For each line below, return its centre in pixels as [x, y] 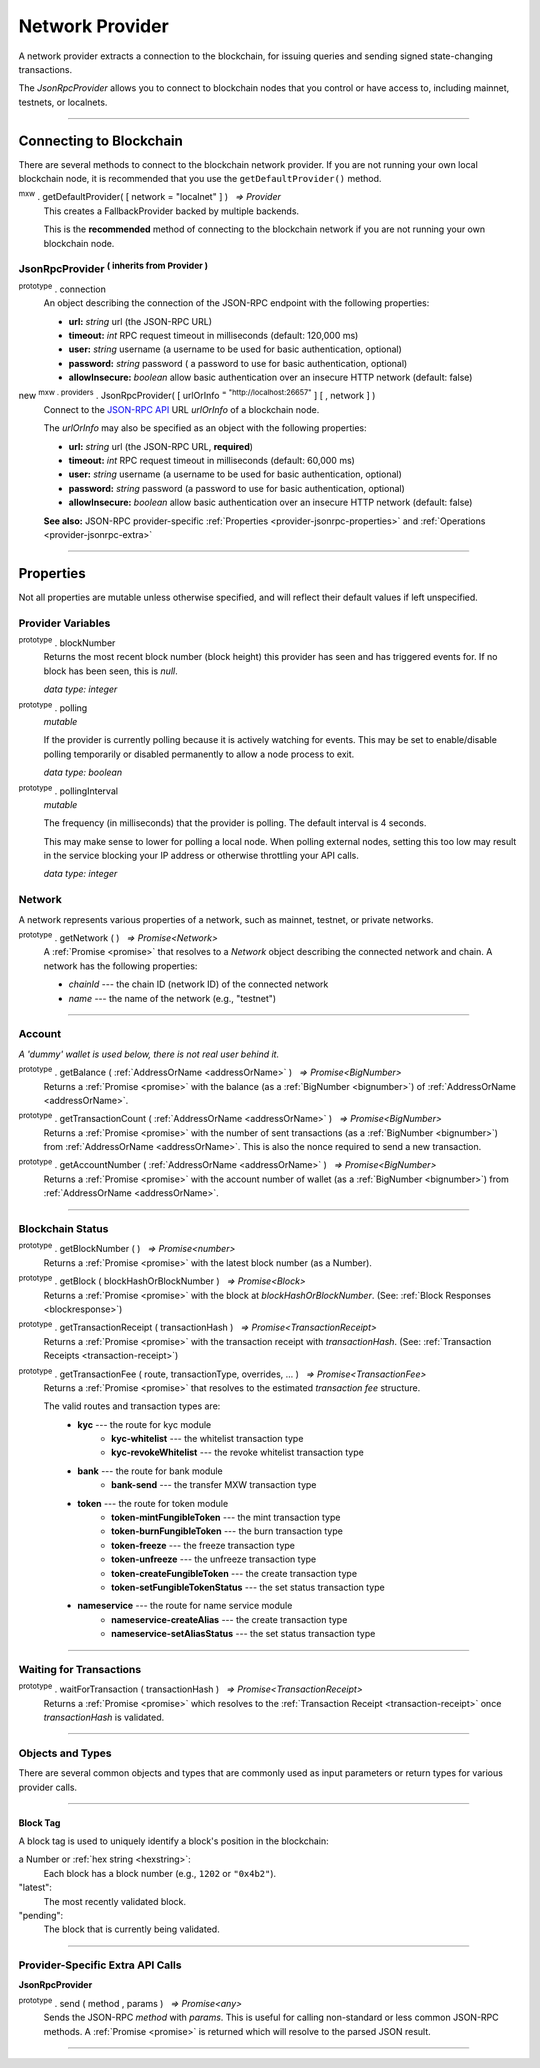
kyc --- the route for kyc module [144, 1424]
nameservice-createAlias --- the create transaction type [229, 1619]
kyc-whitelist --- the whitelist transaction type [207, 1439]
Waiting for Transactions [80, 1669]
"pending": [41, 1915]
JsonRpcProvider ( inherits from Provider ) [113, 268]
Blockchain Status [63, 1228]
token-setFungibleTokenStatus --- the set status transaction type [248, 1587]
